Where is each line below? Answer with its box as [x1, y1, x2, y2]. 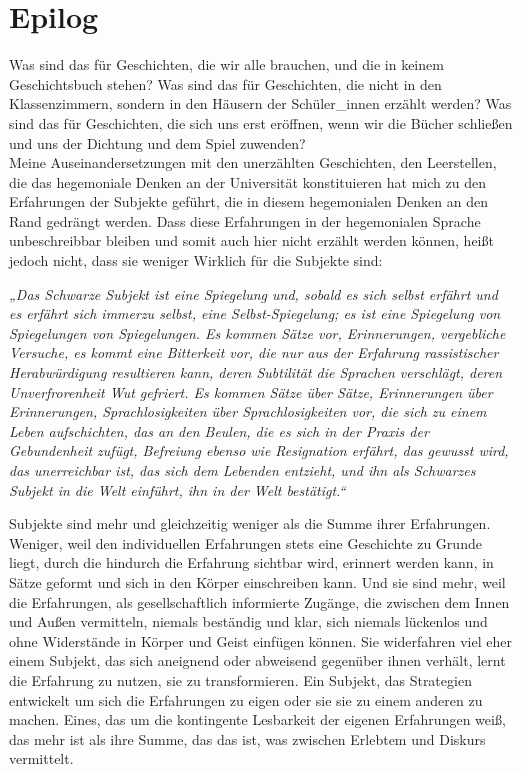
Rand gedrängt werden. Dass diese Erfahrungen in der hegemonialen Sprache [9, 210, 481, 231]
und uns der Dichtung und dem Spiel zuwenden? [9, 132, 306, 153]
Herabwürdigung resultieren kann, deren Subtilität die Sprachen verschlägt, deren [9, 362, 503, 383]
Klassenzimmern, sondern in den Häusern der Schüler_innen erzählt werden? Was [9, 93, 512, 114]
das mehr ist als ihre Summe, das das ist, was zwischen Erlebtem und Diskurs [9, 728, 486, 749]
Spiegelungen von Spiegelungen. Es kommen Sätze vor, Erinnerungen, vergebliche [9, 322, 506, 343]
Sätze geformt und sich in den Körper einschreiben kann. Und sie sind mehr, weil [9, 571, 506, 592]
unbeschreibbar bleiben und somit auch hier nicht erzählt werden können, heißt [9, 230, 494, 251]
